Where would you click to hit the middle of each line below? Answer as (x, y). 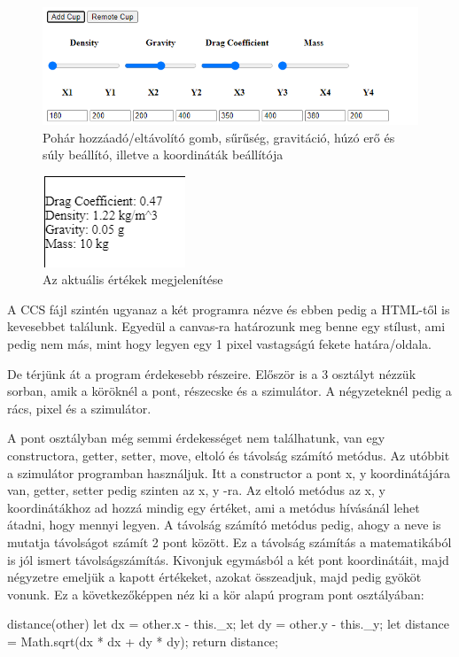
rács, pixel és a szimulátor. (79, 408)
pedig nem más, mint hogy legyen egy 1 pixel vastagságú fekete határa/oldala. (219, 344)
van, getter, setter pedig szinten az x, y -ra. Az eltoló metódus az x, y (196, 490)
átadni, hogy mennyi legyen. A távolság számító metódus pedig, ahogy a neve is (224, 525)
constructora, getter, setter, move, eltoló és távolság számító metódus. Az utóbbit (229, 456)
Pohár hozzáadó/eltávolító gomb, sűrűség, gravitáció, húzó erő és (219, 137)
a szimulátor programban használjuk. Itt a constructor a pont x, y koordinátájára (229, 472)
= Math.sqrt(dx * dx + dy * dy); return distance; (143, 641)
